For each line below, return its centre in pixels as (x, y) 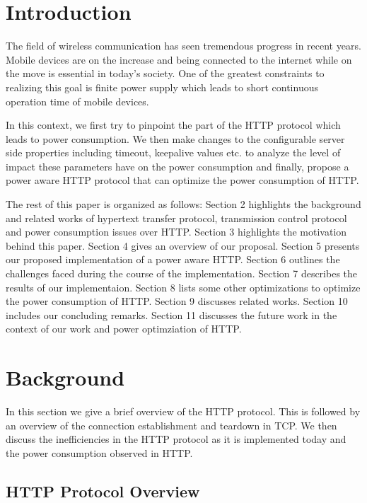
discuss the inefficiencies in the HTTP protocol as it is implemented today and (176, 439)
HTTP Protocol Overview (103, 491)
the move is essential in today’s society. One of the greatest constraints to (165, 73)
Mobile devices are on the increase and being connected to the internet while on (179, 59)
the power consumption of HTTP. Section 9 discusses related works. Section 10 (177, 301)
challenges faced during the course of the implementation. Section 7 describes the (182, 273)
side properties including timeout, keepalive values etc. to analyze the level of (173, 152)
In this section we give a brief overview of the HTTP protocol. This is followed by (183, 411)
